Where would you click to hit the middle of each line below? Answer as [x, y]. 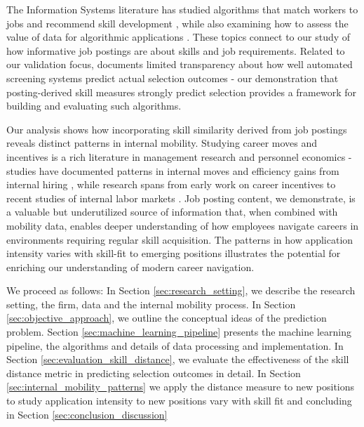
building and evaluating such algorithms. [94, 106]
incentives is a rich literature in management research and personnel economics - [179, 156]
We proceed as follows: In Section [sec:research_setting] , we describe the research [181, 290]
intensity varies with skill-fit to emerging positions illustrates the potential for [174, 253]
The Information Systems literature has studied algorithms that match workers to [182, 9]
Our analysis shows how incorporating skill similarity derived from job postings [177, 129]
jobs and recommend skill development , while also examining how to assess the [177, 23]
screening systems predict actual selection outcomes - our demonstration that [173, 78]
